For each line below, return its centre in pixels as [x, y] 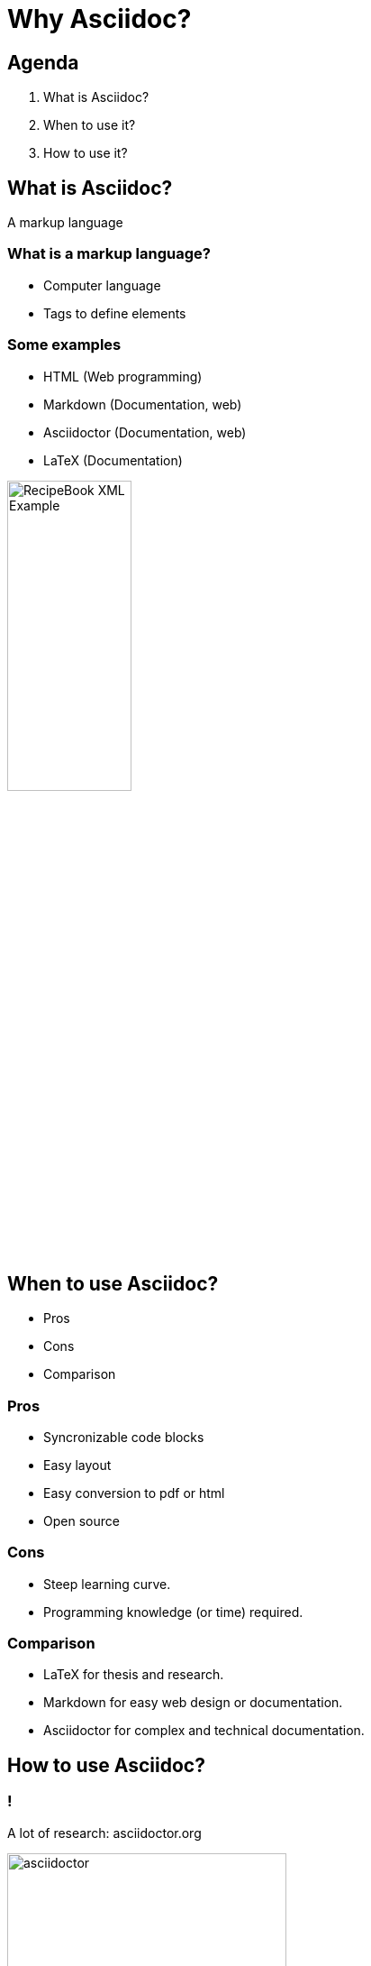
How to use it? [86, 153]
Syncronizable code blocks [124, 1437]
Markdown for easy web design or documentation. [193, 1703]
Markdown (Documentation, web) [143, 404]
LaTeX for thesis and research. [134, 1675]
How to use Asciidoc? [106, 1765]
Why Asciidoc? [100, 19]
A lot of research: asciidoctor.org [104, 1833]
